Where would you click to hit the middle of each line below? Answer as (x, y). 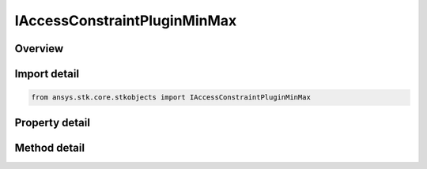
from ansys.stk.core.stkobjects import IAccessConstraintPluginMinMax (171, 98)
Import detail (47, 74)
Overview (39, 49)
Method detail (50, 147)
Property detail (53, 122)
